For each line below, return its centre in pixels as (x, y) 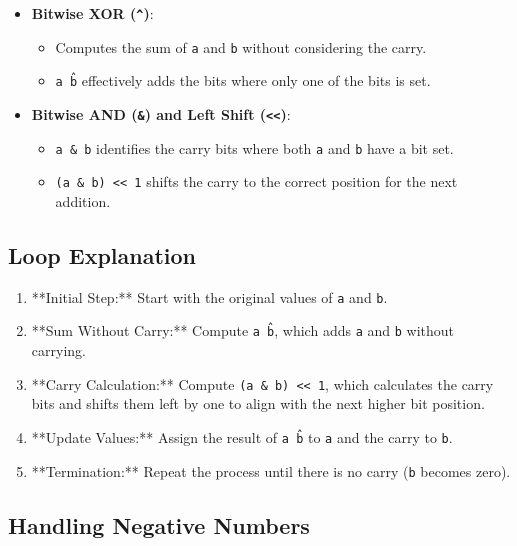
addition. (83, 200)
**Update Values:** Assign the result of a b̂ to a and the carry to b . (242, 436)
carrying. (58, 350)
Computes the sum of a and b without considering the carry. (241, 46)
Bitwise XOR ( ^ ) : (92, 13)
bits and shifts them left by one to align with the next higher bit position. (258, 403)
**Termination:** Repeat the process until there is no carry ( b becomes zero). (271, 470)
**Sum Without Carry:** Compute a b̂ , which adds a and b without (243, 330)
